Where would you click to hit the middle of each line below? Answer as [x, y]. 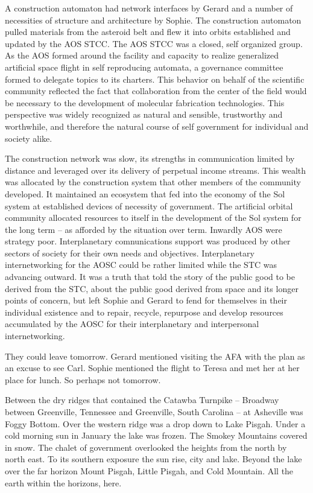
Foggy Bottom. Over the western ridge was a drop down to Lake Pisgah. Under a [155, 423]
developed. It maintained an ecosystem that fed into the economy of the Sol [145, 193]
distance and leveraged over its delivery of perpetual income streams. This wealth [156, 170]
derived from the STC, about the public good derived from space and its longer [152, 288]
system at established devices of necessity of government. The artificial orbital [149, 205]
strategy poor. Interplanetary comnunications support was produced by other [148, 241]
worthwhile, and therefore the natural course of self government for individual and [157, 126]
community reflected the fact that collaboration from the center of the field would [156, 91]
